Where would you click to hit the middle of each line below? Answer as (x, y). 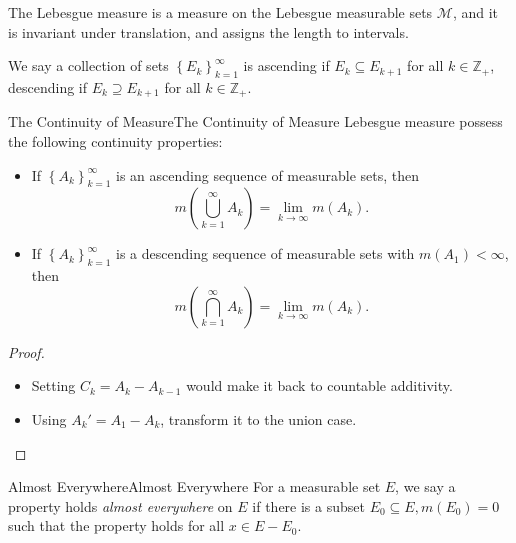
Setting (53, 385)
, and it (475, 12)
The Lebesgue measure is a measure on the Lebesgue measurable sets (220, 12)
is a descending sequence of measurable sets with (265, 253)
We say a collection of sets (88, 65)
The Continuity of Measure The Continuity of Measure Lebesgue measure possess (255, 121)
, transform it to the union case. (258, 419)
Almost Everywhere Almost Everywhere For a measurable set (194, 486)
